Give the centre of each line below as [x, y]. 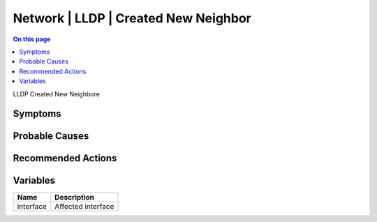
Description [74, 198]
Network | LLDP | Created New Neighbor [132, 18]
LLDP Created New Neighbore [57, 94]
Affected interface [84, 207]
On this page [32, 39]
